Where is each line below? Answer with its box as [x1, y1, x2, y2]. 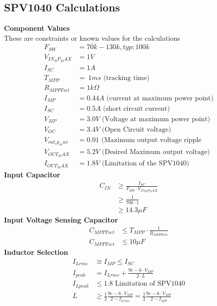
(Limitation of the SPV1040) [102, 160, 189, 167]
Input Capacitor [4, 169, 60, 180]
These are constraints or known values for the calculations [4, 32, 180, 43]
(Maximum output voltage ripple [101, 136, 202, 144]
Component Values [4, 23, 70, 33]
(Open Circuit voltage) [102, 126, 171, 133]
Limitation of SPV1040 [115, 280, 185, 288]
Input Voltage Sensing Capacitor [4, 214, 118, 225]
